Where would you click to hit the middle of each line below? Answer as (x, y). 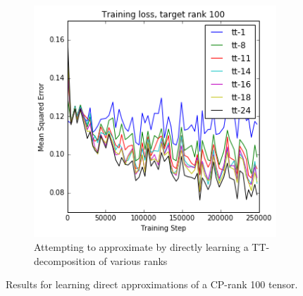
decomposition (65, 260)
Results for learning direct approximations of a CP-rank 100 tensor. (152, 284)
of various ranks (133, 260)
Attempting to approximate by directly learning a (141, 247)
